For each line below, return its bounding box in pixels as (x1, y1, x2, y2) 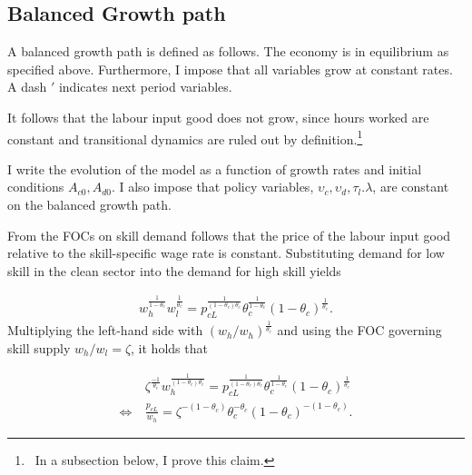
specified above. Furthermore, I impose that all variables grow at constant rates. (7, 59, 453, 78)
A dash (7, 77, 47, 96)
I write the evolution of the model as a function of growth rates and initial (7, 159, 422, 178)
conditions (7, 177, 64, 196)
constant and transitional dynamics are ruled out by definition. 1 (7, 126, 363, 148)
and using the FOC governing (277, 321, 442, 340)
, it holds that (131, 338, 208, 357)
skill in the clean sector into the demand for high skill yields (7, 261, 341, 280)
